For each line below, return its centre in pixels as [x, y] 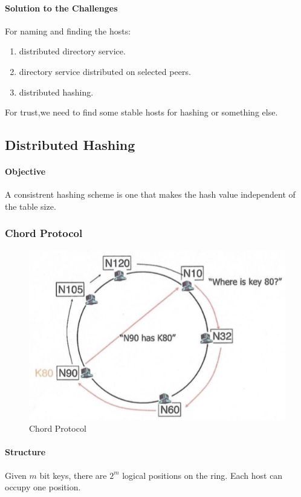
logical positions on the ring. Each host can [202, 475]
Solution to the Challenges [61, 8]
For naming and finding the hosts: [68, 31]
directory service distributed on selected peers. [105, 71]
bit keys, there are [73, 475]
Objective [25, 171]
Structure [25, 452]
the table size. [31, 206]
